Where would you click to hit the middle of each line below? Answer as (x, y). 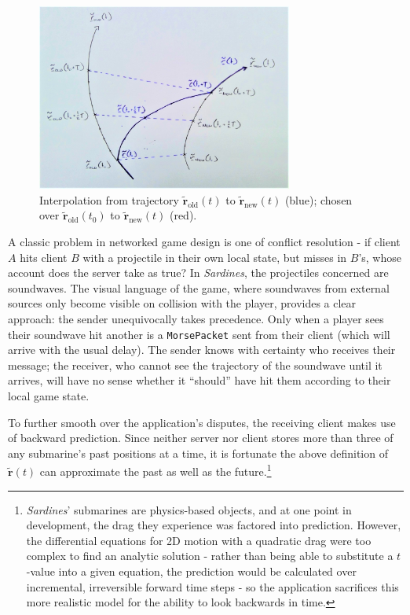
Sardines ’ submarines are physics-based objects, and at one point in (189, 509)
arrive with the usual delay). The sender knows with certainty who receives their (202, 350)
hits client (44, 257)
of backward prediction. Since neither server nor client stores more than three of (201, 438)
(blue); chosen (318, 199)
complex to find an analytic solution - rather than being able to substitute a (210, 556)
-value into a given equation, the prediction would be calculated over (191, 571)
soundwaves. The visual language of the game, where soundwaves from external (199, 287)
